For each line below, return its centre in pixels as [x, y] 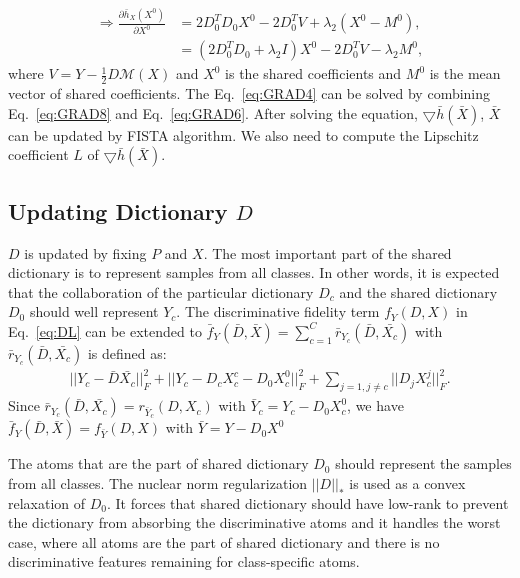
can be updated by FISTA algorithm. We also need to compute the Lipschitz [243, 134]
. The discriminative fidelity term [278, 311]
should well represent [94, 311]
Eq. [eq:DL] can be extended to [105, 330]
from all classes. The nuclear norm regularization [158, 483]
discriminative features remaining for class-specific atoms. [184, 561]
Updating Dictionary [118, 210]
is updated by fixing [85, 252]
